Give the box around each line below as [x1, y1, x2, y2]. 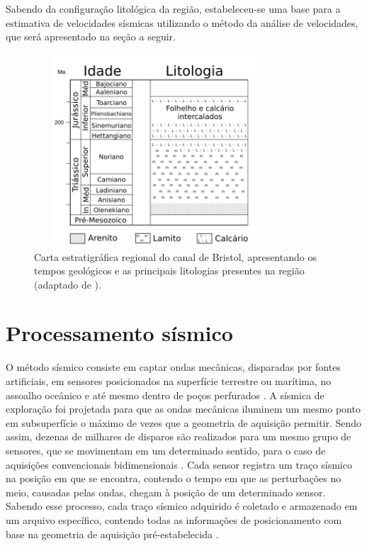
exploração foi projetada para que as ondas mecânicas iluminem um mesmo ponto [6, 401, 361, 416]
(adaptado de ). [34, 277, 101, 291]
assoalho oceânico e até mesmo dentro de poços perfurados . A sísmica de [6, 387, 324, 402]
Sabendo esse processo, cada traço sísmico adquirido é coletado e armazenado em [6, 498, 358, 513]
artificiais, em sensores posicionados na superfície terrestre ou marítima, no [6, 374, 332, 388]
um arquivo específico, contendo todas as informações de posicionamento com [6, 512, 342, 527]
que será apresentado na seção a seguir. [6, 29, 176, 44]
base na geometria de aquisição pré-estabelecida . [6, 526, 219, 541]
